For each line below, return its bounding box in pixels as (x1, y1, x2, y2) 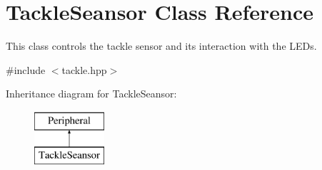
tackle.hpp (61, 62, 107, 77)
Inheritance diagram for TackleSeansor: (6, 86, 177, 101)
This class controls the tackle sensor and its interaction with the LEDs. (6, 38, 317, 53)
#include (6, 62, 46, 77)
